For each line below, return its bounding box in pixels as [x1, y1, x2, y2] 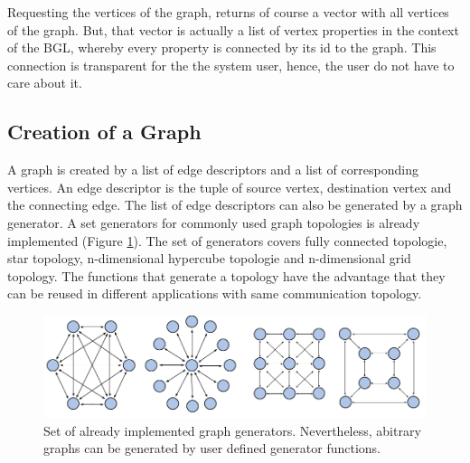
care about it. [7, 73, 82, 92]
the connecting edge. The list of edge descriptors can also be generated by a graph [7, 195, 463, 214]
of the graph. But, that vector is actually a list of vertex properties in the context [7, 20, 459, 39]
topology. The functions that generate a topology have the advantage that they [7, 266, 446, 285]
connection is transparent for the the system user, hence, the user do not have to [7, 55, 455, 74]
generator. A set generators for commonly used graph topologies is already [7, 213, 420, 231]
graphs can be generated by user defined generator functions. [43, 439, 381, 458]
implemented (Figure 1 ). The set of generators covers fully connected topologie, [7, 231, 447, 250]
